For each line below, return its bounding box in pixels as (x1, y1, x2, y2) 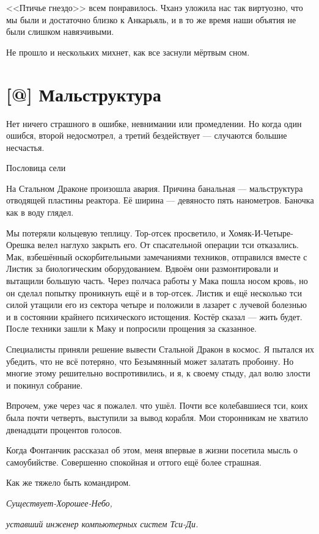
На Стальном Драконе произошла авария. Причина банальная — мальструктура (6, 181, 303, 194)
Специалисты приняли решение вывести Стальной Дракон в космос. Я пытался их (6, 343, 314, 355)
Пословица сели (6, 161, 66, 174)
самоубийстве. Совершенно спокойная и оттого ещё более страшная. (6, 455, 262, 468)
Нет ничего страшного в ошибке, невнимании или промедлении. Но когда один (6, 117, 302, 130)
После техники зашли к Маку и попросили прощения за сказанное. (6, 322, 257, 335)
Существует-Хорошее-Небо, (6, 496, 112, 509)
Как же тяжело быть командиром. (6, 476, 131, 489)
